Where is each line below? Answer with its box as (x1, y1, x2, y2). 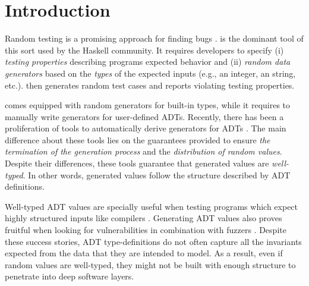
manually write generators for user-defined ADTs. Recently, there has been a (5, 110, 284, 122)
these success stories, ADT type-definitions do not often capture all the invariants (5, 235, 302, 247)
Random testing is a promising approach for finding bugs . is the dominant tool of (5, 32, 304, 45)
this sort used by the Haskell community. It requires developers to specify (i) (5, 43, 284, 56)
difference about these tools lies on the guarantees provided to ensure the (5, 133, 270, 146)
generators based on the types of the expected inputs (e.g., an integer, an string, (5, 67, 296, 79)
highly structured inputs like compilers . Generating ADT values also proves (5, 212, 282, 224)
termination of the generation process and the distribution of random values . (5, 145, 282, 158)
